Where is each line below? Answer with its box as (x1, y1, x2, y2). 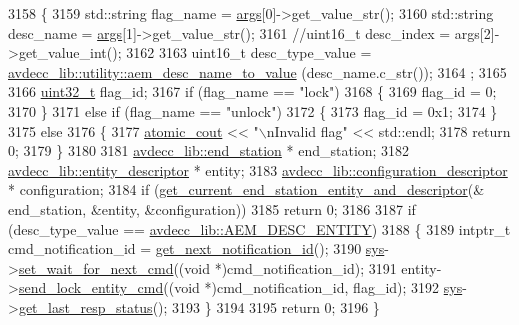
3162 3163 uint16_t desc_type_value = (126, 42, 372, 63)
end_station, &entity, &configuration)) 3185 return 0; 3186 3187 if (8, 198, 416, 219)
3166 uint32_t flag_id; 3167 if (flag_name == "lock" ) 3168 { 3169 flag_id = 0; (8, 81, 497, 102)
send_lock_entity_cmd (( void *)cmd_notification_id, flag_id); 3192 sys (18, 277, 463, 298)
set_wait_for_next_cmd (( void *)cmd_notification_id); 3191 (18, 257, 397, 278)
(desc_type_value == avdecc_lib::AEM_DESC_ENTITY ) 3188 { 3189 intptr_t (8, 218, 511, 239)
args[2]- (454, 22, 500, 43)
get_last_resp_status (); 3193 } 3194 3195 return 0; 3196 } (18, 296, 380, 317)
